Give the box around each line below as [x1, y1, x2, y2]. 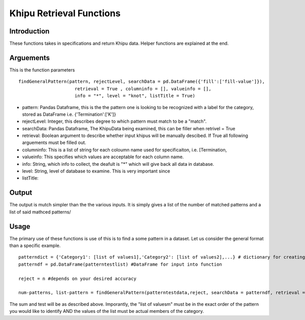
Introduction [9, 27, 50, 35]
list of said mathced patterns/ [9, 208, 71, 215]
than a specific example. [9, 242, 61, 248]
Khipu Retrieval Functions [9, 8, 121, 19]
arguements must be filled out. [22, 139, 86, 146]
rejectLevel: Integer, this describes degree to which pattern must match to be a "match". [22, 118, 207, 124]
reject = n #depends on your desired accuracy [18, 275, 137, 281]
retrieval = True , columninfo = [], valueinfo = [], [74, 86, 211, 91]
